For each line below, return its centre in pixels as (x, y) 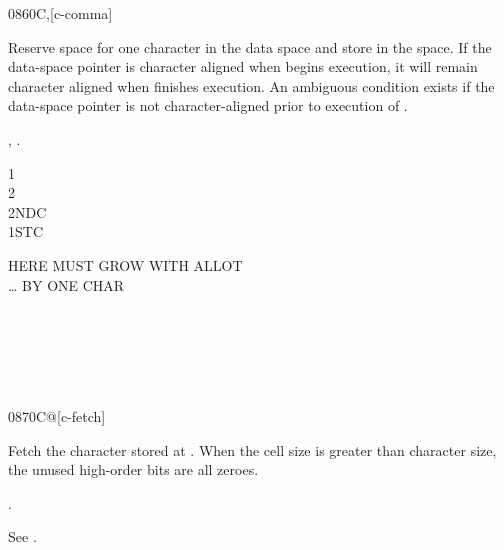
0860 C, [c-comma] (60, 13)
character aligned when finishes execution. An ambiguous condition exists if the (251, 85)
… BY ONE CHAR (66, 284)
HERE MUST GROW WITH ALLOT (125, 264)
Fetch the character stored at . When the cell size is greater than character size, (252, 449)
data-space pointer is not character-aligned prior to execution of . (208, 105)
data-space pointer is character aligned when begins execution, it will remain (243, 66)
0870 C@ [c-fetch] (57, 416)
